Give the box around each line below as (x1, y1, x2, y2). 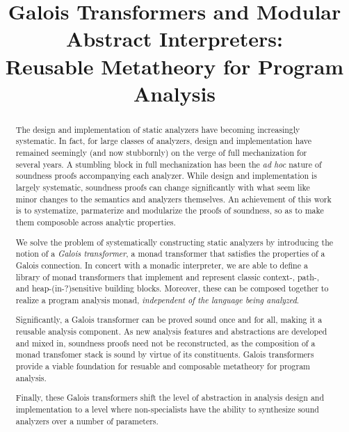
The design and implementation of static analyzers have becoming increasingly (15, 123, 300, 135)
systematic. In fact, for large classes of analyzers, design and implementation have (15, 135, 312, 147)
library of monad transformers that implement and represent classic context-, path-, (15, 271, 320, 282)
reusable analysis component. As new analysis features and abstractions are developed (15, 326, 327, 337)
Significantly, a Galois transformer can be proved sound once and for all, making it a (15, 314, 323, 326)
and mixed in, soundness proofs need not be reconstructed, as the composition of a (15, 337, 316, 349)
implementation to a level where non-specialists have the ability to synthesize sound (15, 403, 319, 415)
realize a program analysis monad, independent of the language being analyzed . (15, 294, 300, 305)
